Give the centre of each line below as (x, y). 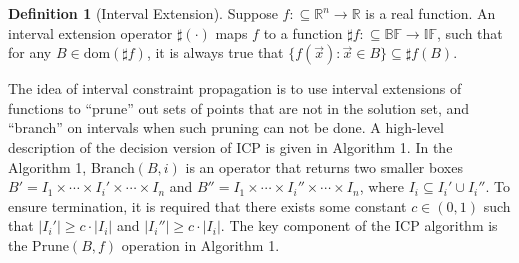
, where (381, 186)
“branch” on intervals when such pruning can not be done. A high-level (226, 127)
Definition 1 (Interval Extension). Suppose (143, 13)
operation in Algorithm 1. (200, 244)
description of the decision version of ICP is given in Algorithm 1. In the (230, 146)
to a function (303, 32)
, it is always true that (215, 52)
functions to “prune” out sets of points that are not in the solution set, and (239, 107)
